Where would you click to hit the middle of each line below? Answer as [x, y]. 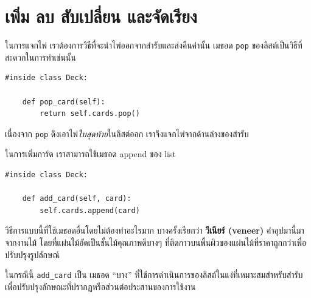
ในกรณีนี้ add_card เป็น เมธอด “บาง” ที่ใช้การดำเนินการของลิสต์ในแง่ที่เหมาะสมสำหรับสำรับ [154, 275]
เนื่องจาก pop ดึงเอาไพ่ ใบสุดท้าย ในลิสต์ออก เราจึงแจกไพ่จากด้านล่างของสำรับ [127, 133]
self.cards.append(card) [90, 210]
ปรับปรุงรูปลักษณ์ [32, 254]
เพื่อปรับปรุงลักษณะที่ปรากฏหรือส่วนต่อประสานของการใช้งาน [100, 286]
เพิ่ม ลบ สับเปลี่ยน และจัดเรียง [101, 16]
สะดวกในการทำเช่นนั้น [40, 57]
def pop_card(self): [64, 102]
